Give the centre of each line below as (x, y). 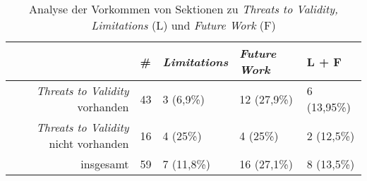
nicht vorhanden (89, 143)
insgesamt (105, 164)
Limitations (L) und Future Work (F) (183, 25)
